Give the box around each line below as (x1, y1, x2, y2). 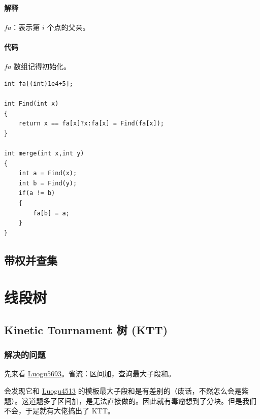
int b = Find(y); (18, 179, 77, 187)
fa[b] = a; (33, 209, 70, 217)
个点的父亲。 (47, 21, 90, 32)
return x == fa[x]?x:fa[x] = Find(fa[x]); (18, 120, 164, 127)
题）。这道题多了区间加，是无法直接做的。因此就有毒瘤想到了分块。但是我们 (4, 395, 256, 406)
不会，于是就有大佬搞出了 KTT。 (4, 405, 115, 416)
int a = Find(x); (18, 170, 77, 177)
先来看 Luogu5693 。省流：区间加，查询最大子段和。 (4, 368, 175, 379)
